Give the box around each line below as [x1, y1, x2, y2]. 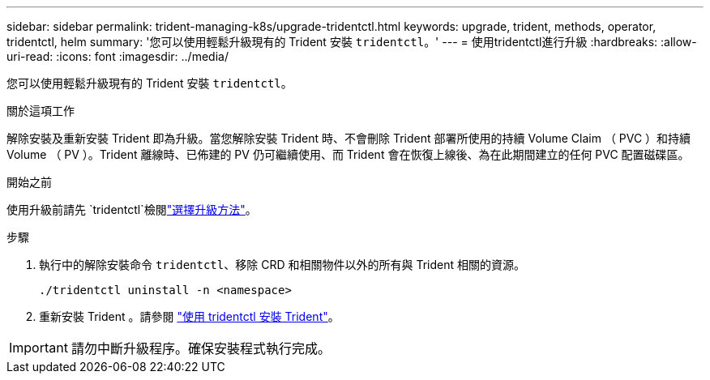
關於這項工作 [6, 104, 75, 117]
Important [9, 339, 68, 356]
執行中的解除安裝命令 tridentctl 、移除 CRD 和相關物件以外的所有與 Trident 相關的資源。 [39, 258, 525, 271]
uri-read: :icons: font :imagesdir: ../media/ [6, 49, 229, 63]
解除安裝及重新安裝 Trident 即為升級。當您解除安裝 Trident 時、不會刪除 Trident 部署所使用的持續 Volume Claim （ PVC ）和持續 [6, 131, 691, 145]
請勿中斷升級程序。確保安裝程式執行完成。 [71, 340, 331, 357]
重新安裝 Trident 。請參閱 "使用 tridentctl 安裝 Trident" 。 [39, 310, 340, 323]
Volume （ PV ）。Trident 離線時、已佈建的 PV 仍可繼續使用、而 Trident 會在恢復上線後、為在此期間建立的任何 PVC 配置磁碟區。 [6, 147, 690, 161]
